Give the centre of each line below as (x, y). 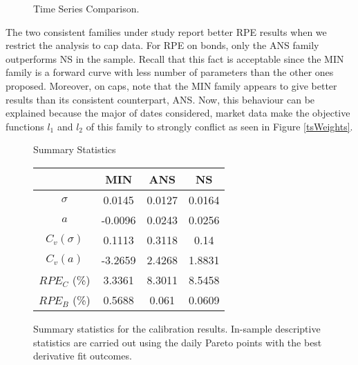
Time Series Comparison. (86, 8)
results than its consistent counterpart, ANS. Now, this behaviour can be (160, 99)
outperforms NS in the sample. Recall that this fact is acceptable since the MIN (175, 58)
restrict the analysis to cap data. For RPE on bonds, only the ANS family (162, 45)
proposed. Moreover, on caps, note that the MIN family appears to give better (171, 85)
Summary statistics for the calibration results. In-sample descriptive (177, 328)
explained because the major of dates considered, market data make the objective (178, 113)
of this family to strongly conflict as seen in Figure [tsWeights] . (219, 126)
